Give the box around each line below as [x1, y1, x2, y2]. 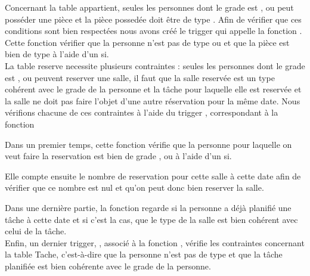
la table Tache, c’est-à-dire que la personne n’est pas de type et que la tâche [5, 248, 283, 261]
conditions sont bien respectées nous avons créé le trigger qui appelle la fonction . [5, 24, 302, 37]
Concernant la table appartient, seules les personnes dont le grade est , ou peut [5, 1, 294, 13]
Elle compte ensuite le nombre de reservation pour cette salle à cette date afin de [5, 169, 301, 182]
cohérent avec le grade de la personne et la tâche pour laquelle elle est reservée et [5, 83, 302, 95]
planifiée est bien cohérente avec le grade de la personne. [5, 259, 211, 272]
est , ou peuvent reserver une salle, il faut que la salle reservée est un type [5, 71, 275, 83]
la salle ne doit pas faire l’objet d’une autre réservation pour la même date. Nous [5, 94, 300, 107]
